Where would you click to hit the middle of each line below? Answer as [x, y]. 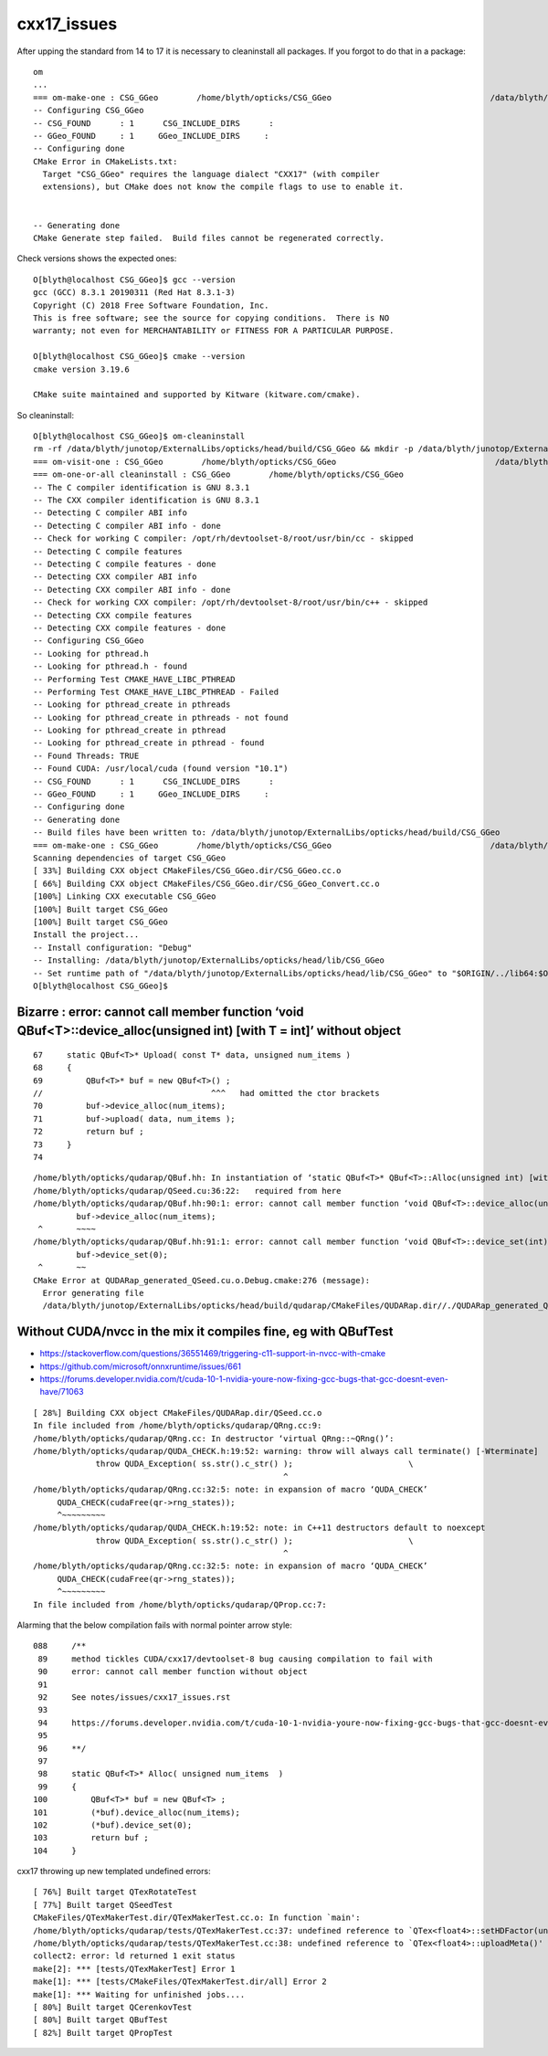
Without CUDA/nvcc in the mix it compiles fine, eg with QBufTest [205, 1332]
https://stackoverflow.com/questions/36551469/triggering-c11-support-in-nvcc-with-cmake [213, 1354]
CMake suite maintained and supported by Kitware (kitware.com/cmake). [197, 395]
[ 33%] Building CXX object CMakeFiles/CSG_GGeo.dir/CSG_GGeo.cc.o [187, 871]
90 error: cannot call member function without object [173, 1672]
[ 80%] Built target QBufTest [101, 2020]
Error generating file [93, 1293]
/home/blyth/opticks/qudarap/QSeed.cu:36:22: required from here [187, 1191]
